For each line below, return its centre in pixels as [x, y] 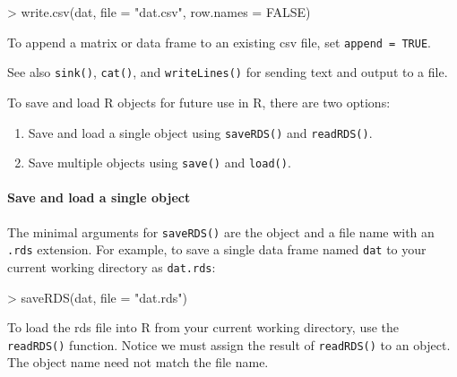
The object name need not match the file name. [138, 362]
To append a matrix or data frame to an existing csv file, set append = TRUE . [219, 42]
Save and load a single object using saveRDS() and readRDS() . [200, 132]
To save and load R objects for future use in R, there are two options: [199, 102]
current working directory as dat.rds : [112, 266]
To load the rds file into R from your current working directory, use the [203, 327]
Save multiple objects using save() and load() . [160, 163]
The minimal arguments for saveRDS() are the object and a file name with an [221, 231]
